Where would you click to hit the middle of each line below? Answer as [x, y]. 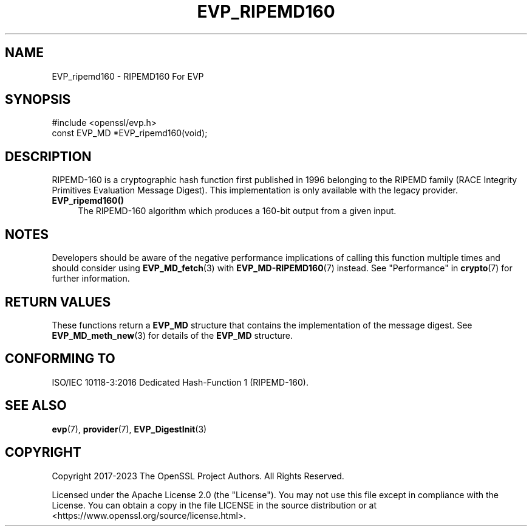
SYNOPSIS [38, 100]
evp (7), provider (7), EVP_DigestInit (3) [129, 429]
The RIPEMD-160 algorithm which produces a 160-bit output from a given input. [237, 211]
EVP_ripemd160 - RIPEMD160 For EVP [128, 76]
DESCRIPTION [48, 156]
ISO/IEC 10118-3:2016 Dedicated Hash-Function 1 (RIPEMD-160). [180, 382]
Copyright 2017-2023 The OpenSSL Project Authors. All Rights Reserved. [198, 476]
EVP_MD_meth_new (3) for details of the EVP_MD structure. [172, 335]
